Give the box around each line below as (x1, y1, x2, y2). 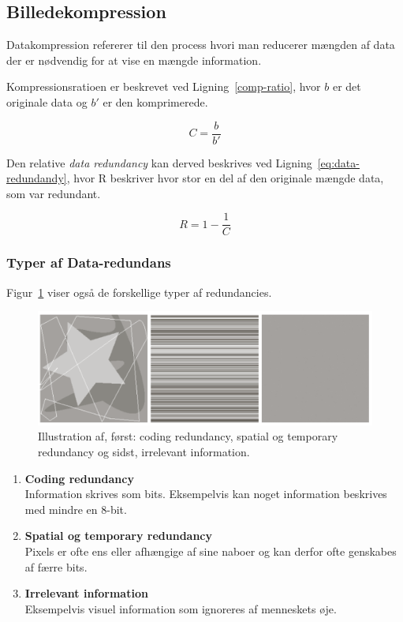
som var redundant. (6, 185, 101, 201)
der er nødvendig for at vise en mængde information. (6, 51, 262, 68)
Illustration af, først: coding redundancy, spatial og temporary (38, 428, 338, 444)
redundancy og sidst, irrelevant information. (38, 443, 250, 459)
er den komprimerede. (103, 93, 208, 110)
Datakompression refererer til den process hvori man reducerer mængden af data (6, 36, 395, 53)
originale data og (6, 93, 88, 110)
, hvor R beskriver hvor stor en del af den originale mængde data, (66, 170, 384, 186)
